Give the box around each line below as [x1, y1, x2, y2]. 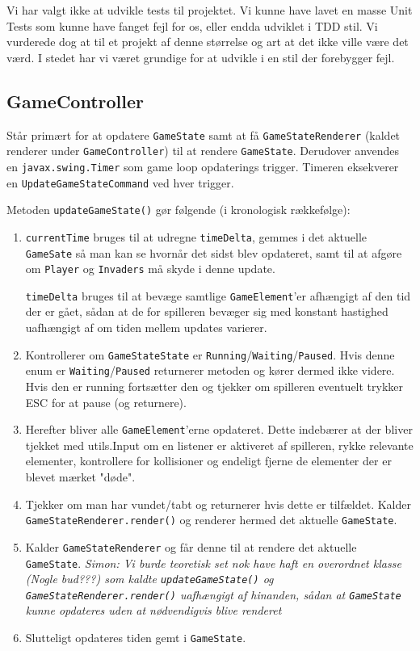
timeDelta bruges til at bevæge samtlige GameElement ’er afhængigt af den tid [25, 287, 411, 304]
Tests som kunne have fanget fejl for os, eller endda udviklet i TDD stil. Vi [6, 17, 378, 34]
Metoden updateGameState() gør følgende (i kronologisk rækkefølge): [6, 201, 351, 218]
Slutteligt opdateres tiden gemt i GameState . [25, 629, 246, 646]
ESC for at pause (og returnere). [25, 393, 187, 410]
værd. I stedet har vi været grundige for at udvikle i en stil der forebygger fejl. [6, 48, 395, 65]
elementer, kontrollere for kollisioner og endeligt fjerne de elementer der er [25, 452, 392, 469]
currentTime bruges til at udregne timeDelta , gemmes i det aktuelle [25, 228, 367, 245]
